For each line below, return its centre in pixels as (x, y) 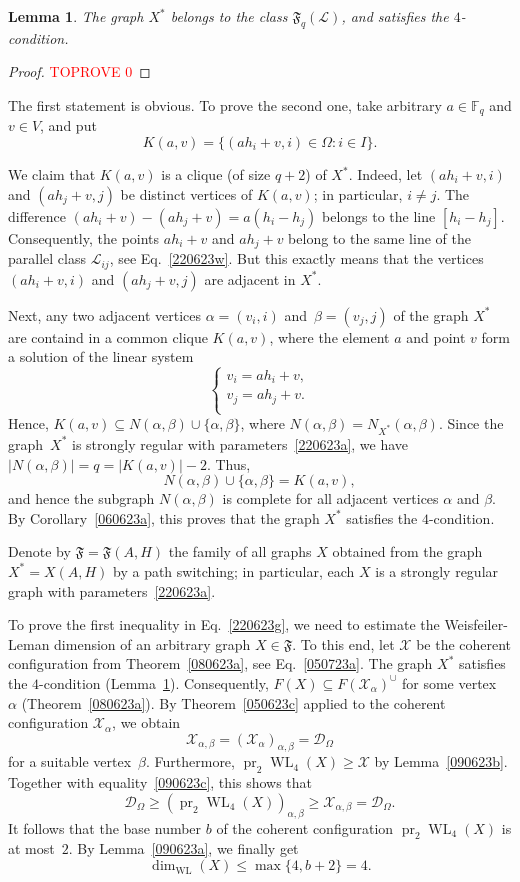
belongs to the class (229, 16)
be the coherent (464, 643)
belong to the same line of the (379, 237)
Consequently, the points (84, 237)
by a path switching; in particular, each (234, 570)
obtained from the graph (407, 551)
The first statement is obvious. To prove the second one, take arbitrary (225, 104)
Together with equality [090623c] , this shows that (160, 782)
